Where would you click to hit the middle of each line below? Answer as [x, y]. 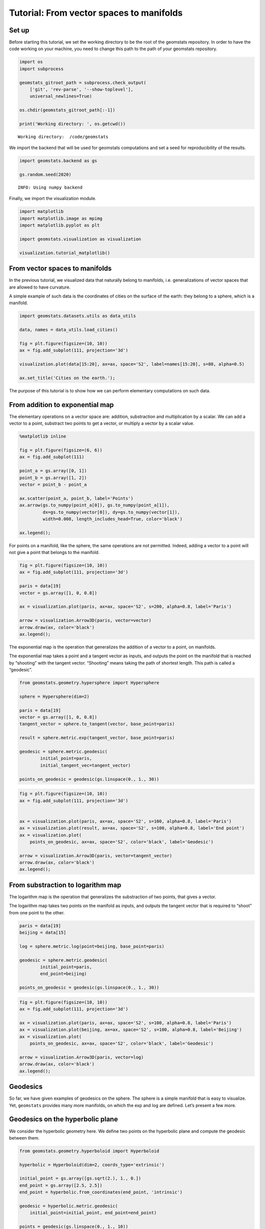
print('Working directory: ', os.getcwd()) [73, 124]
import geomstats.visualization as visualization [80, 239]
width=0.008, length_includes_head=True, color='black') [112, 519]
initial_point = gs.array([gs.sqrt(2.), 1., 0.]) [80, 1178]
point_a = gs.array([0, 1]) [53, 471]
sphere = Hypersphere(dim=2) [54, 696]
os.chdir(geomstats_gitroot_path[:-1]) [67, 110]
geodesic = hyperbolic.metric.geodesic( [68, 1206]
